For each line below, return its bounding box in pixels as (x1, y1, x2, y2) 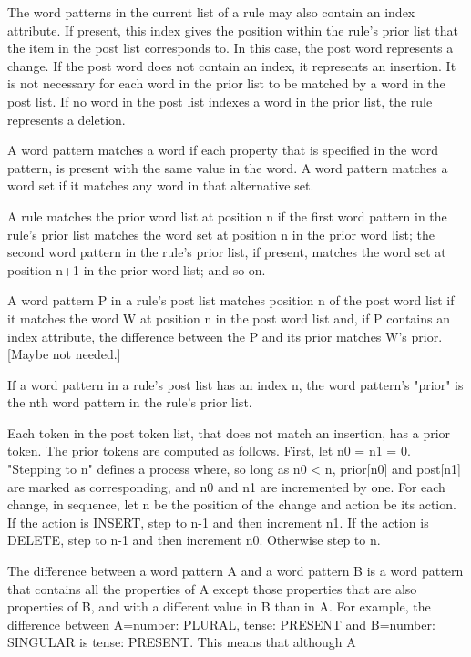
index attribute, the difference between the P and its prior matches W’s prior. (7, 326, 443, 345)
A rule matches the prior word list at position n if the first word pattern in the (7, 206, 447, 225)
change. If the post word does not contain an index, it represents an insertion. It (7, 56, 456, 75)
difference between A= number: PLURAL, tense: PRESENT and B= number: (7, 614, 435, 633)
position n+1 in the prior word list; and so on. (7, 260, 266, 279)
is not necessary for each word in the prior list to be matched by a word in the (7, 74, 445, 93)
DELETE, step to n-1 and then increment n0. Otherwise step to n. (7, 530, 381, 549)
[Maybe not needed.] (7, 344, 121, 364)
